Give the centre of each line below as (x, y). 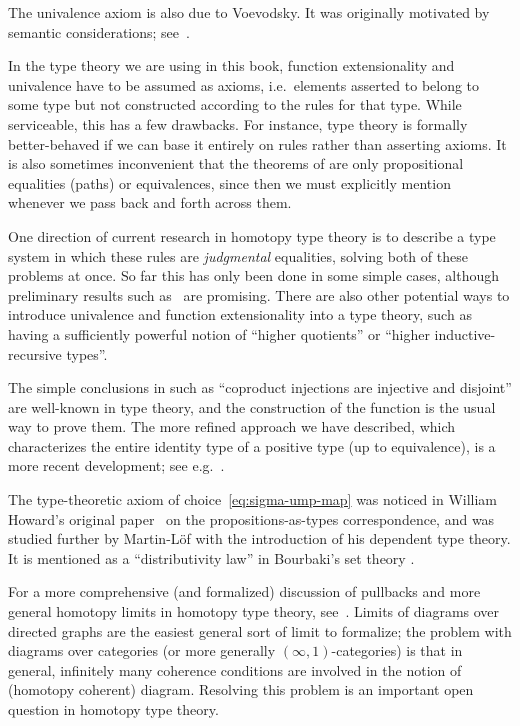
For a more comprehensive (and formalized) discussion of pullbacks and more (244, 591)
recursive (35, 353)
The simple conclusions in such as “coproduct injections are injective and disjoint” (260, 387)
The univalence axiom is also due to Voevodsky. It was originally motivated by (249, 12)
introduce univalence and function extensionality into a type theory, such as (240, 314)
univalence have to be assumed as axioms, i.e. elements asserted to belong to (244, 84)
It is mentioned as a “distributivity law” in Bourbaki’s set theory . (211, 557)
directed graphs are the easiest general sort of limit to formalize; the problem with (260, 630)
